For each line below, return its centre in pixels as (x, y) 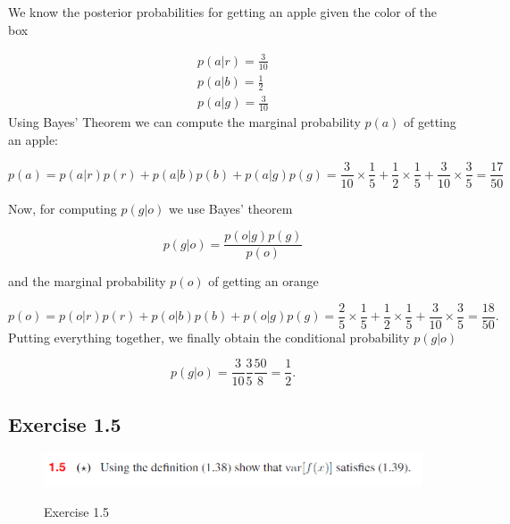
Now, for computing (63, 208)
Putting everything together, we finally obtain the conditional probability (209, 337)
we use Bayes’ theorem (231, 208)
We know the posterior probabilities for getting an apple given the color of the (222, 12)
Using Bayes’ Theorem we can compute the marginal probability (184, 122)
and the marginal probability (87, 281)
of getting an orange (263, 281)
